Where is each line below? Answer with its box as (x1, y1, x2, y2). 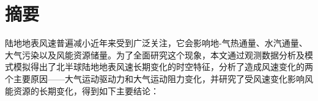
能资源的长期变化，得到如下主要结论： (5, 84, 159, 97)
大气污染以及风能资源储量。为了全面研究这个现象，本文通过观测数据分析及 (5, 48, 305, 61)
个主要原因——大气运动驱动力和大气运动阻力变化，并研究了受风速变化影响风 (5, 72, 313, 85)
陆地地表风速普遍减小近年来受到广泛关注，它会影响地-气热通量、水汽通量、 (5, 37, 308, 49)
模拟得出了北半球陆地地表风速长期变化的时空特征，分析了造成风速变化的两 (13, 60, 313, 73)
